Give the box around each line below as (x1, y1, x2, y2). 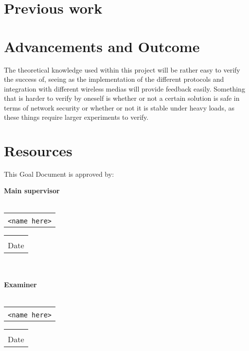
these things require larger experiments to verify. (4, 112, 149, 122)
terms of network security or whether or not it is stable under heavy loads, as (4, 102, 234, 112)
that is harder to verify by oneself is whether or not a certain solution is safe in (4, 93, 240, 103)
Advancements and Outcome (4, 36, 200, 56)
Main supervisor (4, 185, 60, 195)
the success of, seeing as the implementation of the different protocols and (4, 74, 224, 84)
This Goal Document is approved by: (4, 169, 114, 179)
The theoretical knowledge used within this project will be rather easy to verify (4, 64, 240, 74)
